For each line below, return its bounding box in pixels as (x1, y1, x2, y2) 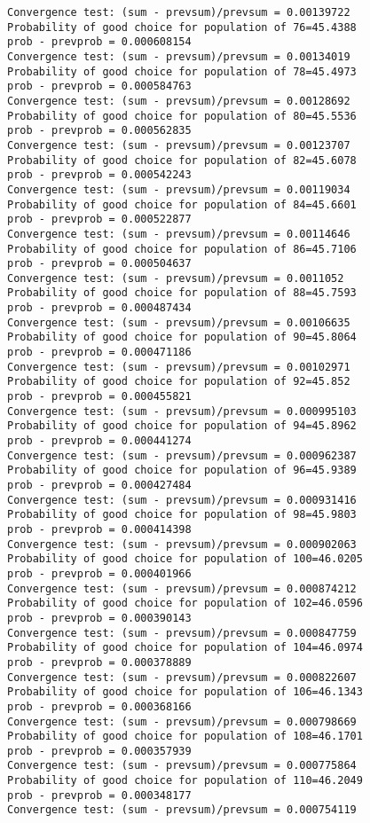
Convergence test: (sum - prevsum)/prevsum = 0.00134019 (7, 50, 350, 63)
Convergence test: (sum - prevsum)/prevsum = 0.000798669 (7, 715, 357, 728)
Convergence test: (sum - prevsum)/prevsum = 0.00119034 (7, 183, 350, 196)
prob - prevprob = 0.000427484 (7, 479, 192, 491)
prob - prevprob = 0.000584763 (7, 80, 192, 93)
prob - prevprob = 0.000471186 (7, 346, 192, 359)
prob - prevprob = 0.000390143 (7, 611, 192, 624)
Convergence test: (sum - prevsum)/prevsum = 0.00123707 (7, 138, 350, 152)
